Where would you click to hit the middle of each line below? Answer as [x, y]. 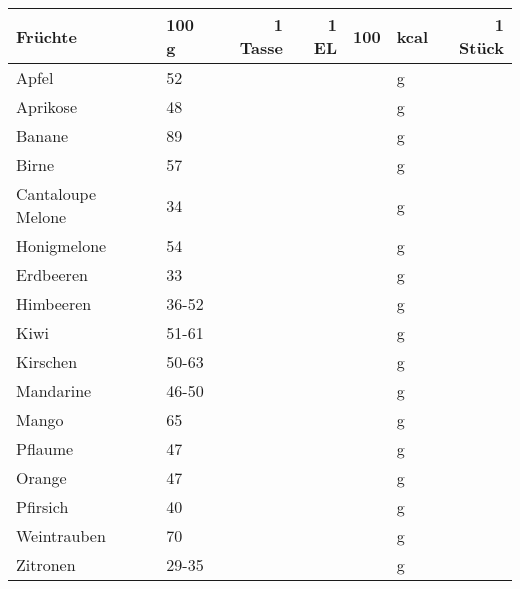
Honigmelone [61, 245]
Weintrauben [61, 535]
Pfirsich [42, 506]
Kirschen [47, 361]
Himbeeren [54, 303]
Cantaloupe [56, 193]
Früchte [46, 36]
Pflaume [45, 448]
